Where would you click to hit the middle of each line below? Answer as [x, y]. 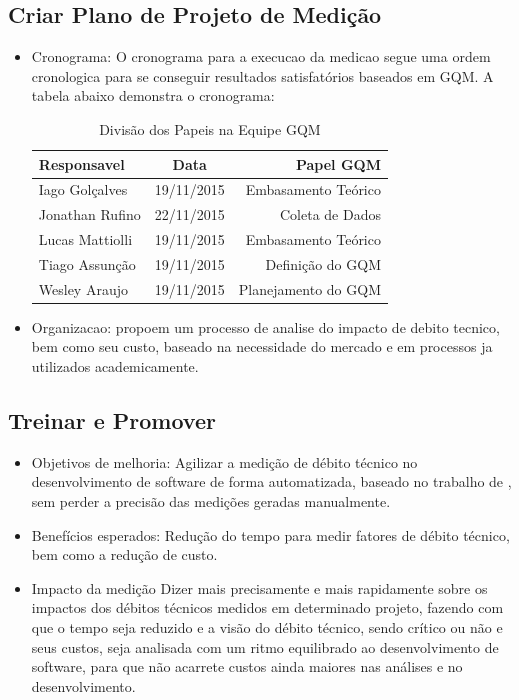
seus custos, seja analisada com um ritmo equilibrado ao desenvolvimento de [265, 646]
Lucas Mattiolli [85, 239]
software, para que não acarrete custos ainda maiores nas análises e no [247, 666]
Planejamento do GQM [309, 288]
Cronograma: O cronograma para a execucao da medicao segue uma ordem [261, 56]
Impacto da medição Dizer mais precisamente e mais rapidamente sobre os [259, 587]
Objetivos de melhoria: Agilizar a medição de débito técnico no [224, 461]
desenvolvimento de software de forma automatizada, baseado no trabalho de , [271, 481]
